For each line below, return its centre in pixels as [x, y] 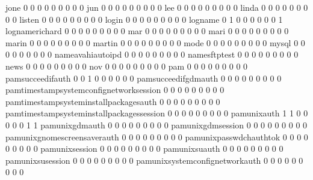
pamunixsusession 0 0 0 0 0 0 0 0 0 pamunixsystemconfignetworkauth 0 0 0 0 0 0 [154, 160]
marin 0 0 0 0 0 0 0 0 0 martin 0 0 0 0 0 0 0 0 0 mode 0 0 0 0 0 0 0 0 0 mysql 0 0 [155, 42]
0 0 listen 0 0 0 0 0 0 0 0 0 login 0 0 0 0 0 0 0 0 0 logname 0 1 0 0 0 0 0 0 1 [144, 19]
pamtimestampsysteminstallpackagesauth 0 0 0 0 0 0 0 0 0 [113, 101]
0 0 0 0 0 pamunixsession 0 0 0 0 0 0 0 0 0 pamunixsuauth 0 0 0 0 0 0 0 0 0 [144, 148]
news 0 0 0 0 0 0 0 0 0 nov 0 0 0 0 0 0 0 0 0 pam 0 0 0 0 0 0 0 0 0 [127, 66]
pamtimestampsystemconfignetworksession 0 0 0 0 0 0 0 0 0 [115, 90]
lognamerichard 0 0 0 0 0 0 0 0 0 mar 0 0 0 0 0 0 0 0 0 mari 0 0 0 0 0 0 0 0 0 [147, 31]
